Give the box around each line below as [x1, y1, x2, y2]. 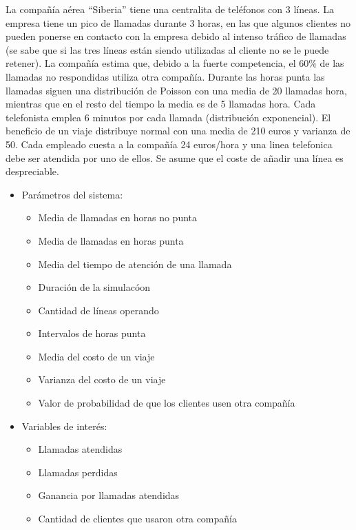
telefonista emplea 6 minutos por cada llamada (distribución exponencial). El [6, 110, 331, 124]
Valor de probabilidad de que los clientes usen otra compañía [38, 396, 295, 410]
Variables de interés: [21, 418, 107, 433]
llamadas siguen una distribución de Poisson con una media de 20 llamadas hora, [6, 83, 347, 97]
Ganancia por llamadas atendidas [38, 488, 180, 502]
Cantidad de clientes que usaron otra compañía [38, 511, 237, 526]
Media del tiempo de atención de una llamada [38, 256, 232, 271]
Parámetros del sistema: [21, 187, 123, 201]
